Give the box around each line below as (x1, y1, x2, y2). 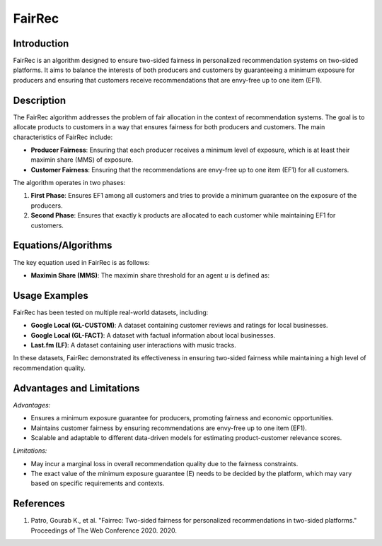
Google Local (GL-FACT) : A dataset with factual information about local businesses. (30, 331, 276, 339)
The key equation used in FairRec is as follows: (13, 258, 150, 266)
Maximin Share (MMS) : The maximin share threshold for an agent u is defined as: (30, 271, 270, 279)
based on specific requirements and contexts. (30, 479, 165, 487)
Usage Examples (13, 290, 88, 302)
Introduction (13, 37, 69, 49)
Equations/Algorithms (13, 239, 112, 251)
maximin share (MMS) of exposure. (30, 155, 134, 164)
